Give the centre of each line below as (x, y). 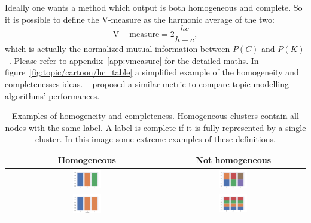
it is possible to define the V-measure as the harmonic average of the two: (140, 19)
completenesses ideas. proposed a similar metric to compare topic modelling (147, 84)
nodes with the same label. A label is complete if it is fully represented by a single (155, 127)
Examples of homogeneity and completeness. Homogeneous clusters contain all (155, 116)
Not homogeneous (234, 160)
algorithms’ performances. (52, 95)
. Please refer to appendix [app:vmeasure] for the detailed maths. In (134, 60)
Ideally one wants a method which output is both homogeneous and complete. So (154, 7)
